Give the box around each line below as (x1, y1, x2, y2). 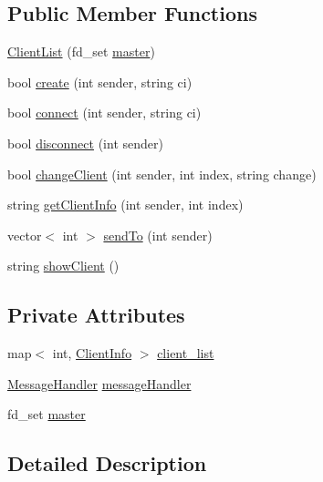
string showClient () (7, 256, 120, 275)
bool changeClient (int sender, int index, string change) (7, 164, 317, 183)
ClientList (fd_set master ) (7, 42, 155, 61)
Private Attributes (7, 301, 185, 329)
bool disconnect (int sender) (7, 133, 163, 152)
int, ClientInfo (52, 344, 132, 363)
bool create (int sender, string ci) (7, 72, 193, 91)
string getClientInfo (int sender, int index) (7, 195, 244, 214)
